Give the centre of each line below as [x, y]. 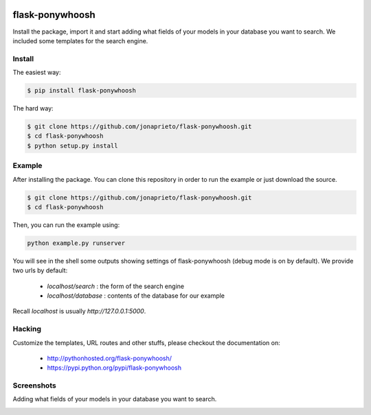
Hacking [27, 329]
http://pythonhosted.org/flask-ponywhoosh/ [109, 358]
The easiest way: [37, 73]
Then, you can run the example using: [66, 225]
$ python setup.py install [72, 145]
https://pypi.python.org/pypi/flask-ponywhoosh [114, 368]
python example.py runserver [76, 243]
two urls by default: [40, 270]
